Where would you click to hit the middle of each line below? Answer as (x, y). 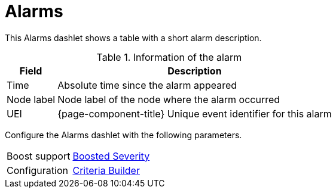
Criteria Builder (106, 170)
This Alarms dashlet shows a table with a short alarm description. (133, 38)
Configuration (37, 170)
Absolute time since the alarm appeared (147, 85)
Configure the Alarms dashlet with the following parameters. (123, 135)
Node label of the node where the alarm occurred (169, 99)
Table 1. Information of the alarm (169, 57)
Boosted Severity (111, 156)
